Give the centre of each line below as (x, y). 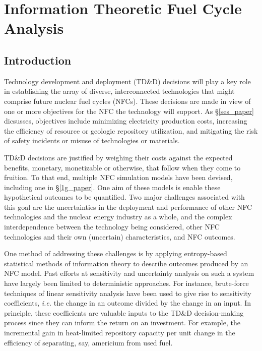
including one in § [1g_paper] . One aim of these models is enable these (112, 187)
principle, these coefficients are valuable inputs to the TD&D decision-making (124, 312)
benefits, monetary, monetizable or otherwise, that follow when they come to (122, 167)
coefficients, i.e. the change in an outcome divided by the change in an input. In (127, 303)
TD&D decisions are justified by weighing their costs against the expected (118, 157)
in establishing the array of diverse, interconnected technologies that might (119, 91)
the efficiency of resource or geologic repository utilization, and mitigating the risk (131, 130)
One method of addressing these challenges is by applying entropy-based (116, 253)
